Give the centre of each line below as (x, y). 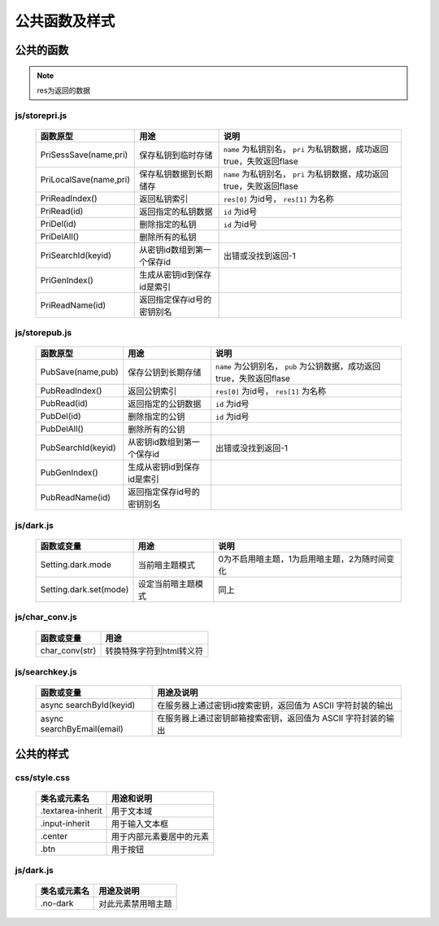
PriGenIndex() (67, 280)
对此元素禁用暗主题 (135, 904)
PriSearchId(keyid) (76, 255)
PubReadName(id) (76, 498)
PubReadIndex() (71, 391)
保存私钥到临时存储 (176, 155)
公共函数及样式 (65, 21)
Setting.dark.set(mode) (85, 590)
